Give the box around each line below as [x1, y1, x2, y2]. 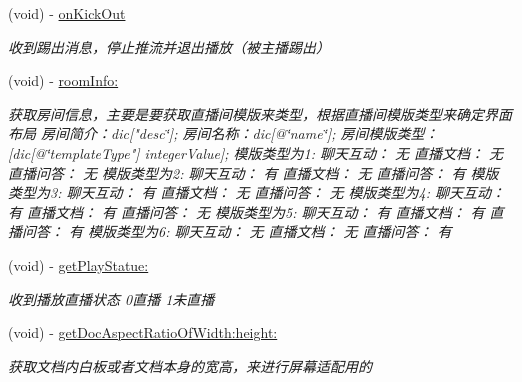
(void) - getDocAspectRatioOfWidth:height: [8, 322, 278, 343]
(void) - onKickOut [8, 3, 126, 23]
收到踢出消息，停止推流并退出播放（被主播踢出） [8, 36, 330, 57]
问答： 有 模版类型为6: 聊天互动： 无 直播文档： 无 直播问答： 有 [21, 221, 452, 242]
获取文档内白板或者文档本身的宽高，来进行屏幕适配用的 [8, 355, 372, 376]
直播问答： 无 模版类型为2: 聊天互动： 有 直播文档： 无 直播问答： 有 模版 [8, 162, 499, 183]
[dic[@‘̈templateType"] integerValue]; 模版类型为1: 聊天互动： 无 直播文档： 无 [8, 142, 504, 163]
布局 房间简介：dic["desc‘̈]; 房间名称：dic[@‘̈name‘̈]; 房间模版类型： [8, 123, 439, 144]
